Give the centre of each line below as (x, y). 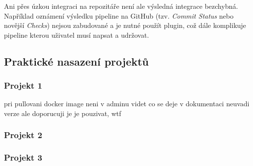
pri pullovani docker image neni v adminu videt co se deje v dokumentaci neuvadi (127, 104)
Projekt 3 (23, 157)
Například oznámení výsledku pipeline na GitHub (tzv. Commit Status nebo (119, 15)
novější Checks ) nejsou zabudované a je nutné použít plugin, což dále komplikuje (125, 25)
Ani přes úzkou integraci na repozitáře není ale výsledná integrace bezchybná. (121, 6)
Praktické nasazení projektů (76, 61)
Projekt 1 (23, 85)
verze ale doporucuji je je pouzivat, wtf (63, 113)
